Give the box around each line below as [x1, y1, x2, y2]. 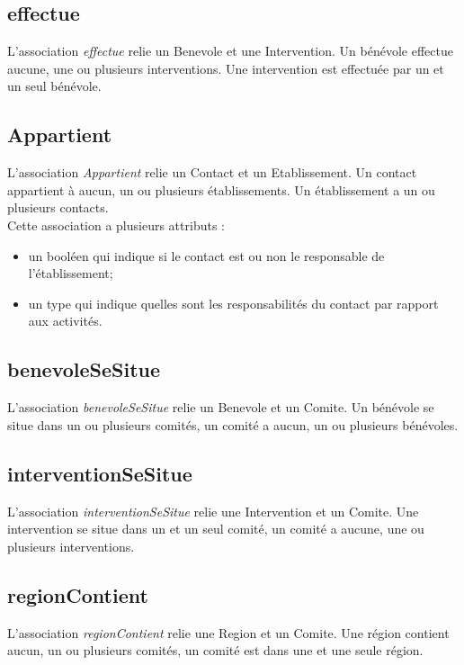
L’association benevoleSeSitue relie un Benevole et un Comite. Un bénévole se [7, 398, 434, 417]
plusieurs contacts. [7, 198, 109, 217]
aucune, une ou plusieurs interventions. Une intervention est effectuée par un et [7, 58, 444, 77]
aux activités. [28, 311, 103, 330]
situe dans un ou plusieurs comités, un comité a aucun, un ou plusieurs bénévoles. [7, 415, 459, 434]
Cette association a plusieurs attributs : [7, 215, 225, 234]
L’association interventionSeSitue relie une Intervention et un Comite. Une [7, 501, 419, 520]
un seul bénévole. [7, 76, 102, 95]
